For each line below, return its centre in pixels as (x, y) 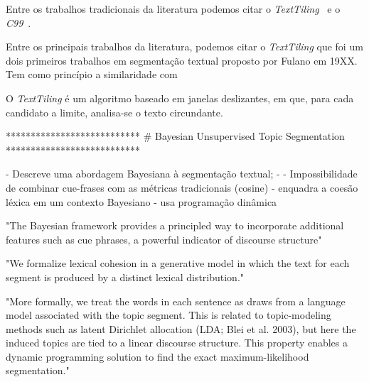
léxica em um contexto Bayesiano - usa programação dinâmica (141, 201)
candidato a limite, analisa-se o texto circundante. (114, 112)
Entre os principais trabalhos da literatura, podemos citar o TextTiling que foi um (184, 47)
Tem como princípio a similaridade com (92, 74)
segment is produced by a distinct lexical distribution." (125, 277)
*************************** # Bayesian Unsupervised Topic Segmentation (175, 136)
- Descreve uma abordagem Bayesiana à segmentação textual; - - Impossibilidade (182, 174)
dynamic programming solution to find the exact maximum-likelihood (157, 356)
